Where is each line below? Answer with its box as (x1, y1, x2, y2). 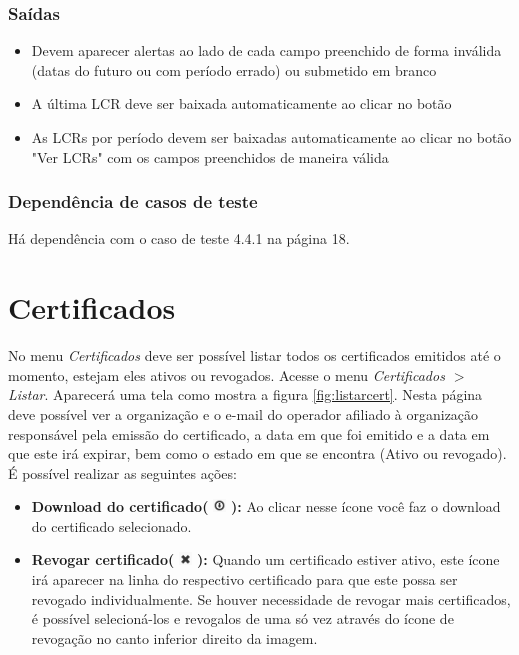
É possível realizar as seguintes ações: (8, 462, 237, 483)
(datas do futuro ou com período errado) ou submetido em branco (31, 59, 437, 80)
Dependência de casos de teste (8, 189, 258, 214)
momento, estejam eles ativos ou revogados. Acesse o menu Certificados (8, 364, 445, 385)
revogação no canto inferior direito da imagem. (31, 627, 318, 648)
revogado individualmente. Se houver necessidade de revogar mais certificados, (31, 588, 511, 609)
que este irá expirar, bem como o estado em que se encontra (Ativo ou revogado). (8, 443, 507, 464)
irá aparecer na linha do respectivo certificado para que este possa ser (31, 569, 458, 590)
